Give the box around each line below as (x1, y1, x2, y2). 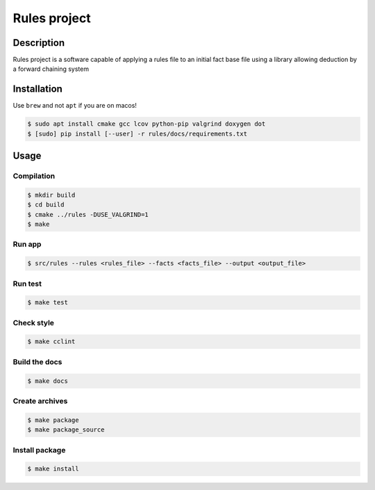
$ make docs (27, 377, 69, 385)
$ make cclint (27, 338, 76, 345)
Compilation (12, 171, 56, 181)
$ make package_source (27, 426, 105, 434)
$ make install (27, 465, 79, 473)
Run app (12, 240, 42, 250)
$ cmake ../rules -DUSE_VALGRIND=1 (27, 211, 149, 218)
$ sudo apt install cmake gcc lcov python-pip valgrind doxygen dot (27, 120, 266, 128)
